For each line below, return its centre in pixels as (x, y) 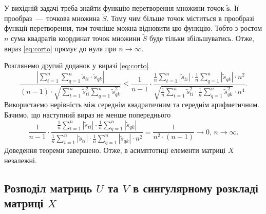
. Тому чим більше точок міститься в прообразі (180, 18)
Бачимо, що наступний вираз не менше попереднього (88, 115)
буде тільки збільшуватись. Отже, (202, 38)
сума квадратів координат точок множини (76, 38)
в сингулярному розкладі (196, 188)
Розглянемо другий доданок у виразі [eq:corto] (77, 65)
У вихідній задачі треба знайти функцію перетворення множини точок (114, 8)
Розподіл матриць (48, 188)
